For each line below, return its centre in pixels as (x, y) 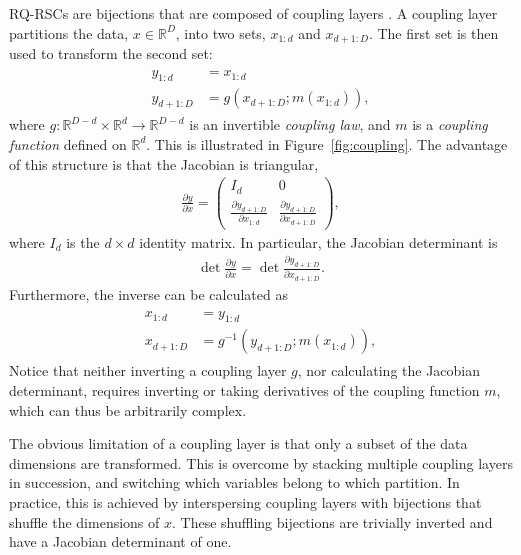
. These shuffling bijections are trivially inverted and (332, 521)
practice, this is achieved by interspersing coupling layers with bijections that (245, 501)
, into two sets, (220, 32)
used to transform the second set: (111, 53)
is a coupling (450, 124)
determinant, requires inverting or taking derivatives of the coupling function (244, 390)
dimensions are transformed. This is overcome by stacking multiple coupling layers (261, 462)
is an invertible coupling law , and (290, 124)
